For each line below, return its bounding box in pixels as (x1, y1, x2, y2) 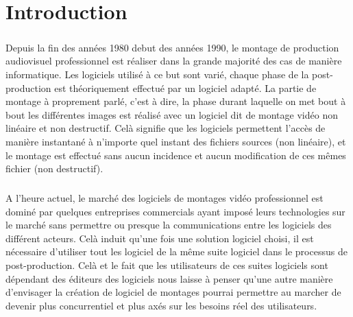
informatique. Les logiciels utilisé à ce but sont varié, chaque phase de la (5, 67, 309, 81)
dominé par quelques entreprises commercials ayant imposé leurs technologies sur (5, 204, 345, 218)
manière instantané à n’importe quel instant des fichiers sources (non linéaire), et (5, 134, 346, 148)
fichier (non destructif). (5, 161, 104, 176)
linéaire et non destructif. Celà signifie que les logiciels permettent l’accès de (5, 121, 326, 135)
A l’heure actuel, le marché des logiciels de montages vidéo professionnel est (5, 191, 324, 205)
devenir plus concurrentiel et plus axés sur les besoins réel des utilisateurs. (5, 298, 317, 312)
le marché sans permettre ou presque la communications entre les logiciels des (5, 218, 332, 232)
